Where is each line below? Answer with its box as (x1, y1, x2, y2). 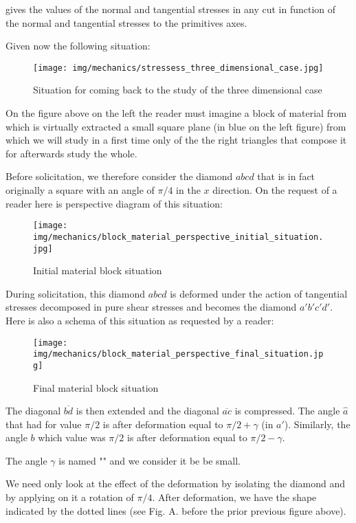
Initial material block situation (33, 263, 162, 278)
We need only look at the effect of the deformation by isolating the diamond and (5, 476, 346, 491)
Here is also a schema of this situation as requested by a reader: (5, 313, 274, 327)
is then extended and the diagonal (76, 403, 219, 418)
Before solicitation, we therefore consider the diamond (5, 169, 233, 183)
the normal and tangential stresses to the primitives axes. (5, 15, 247, 30)
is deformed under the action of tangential (170, 286, 348, 300)
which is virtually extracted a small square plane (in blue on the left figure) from (5, 119, 346, 133)
